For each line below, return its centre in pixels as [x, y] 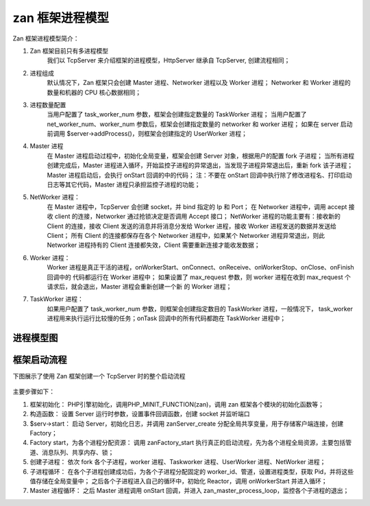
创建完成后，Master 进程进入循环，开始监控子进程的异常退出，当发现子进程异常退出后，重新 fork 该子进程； [200, 165]
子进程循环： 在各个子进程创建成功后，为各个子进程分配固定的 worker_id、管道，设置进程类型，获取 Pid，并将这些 [192, 471]
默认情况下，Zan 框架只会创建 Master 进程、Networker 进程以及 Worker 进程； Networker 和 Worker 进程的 [199, 83]
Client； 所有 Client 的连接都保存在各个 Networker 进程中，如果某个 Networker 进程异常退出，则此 [186, 235]
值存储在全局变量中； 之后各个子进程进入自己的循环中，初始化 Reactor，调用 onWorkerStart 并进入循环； [179, 481]
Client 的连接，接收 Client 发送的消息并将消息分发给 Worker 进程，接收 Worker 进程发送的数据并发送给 [192, 226]
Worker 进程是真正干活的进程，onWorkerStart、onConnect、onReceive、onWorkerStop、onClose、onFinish [200, 267]
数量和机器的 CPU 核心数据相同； [94, 92]
